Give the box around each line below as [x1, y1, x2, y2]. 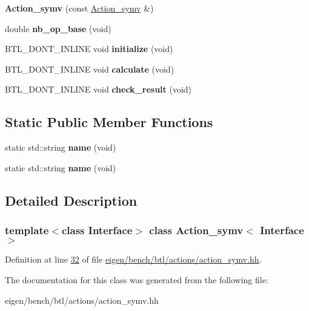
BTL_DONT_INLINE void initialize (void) [5, 42, 173, 55]
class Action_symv [149, 223, 244, 238]
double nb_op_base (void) [5, 22, 111, 34]
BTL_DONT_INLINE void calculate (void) [5, 62, 174, 75]
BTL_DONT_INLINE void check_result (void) [5, 83, 192, 96]
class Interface [61, 223, 133, 238]
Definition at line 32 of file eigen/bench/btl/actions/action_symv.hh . [5, 253, 262, 266]
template [5, 223, 49, 238]
